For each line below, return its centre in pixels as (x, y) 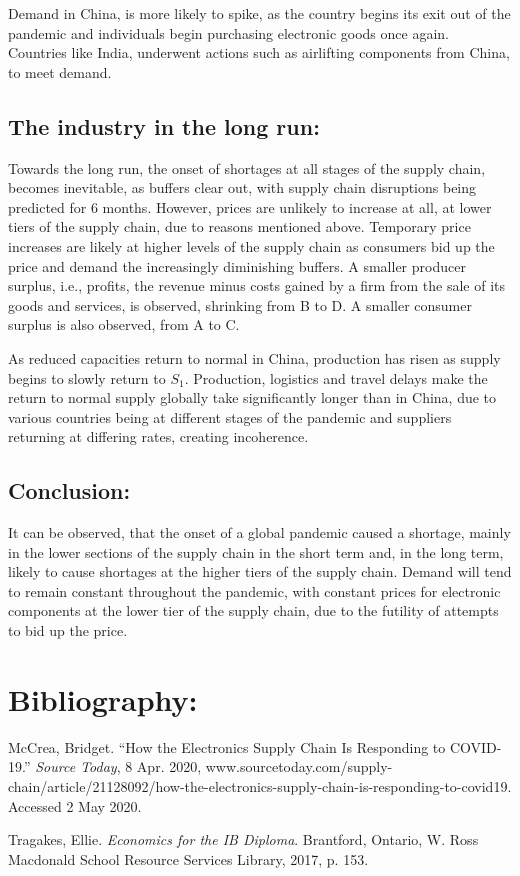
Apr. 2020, (169, 766)
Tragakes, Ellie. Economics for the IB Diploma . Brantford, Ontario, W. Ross (243, 839)
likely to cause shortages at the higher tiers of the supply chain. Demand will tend (260, 571)
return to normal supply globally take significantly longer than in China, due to (252, 397)
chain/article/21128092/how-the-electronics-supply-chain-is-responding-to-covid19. (260, 785)
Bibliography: (103, 698)
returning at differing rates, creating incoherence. (158, 436)
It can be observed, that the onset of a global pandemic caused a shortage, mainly (259, 532)
